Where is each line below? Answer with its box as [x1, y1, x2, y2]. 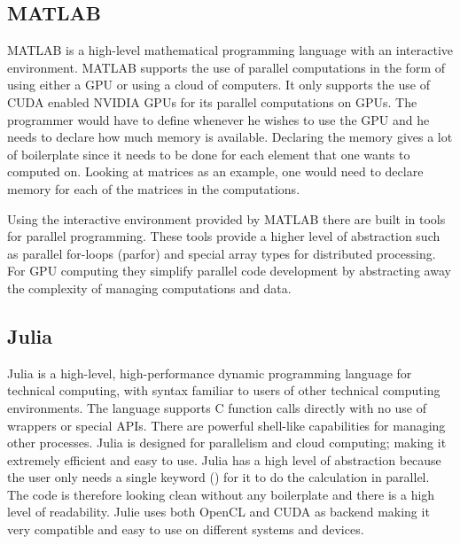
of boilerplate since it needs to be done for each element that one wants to [7, 144, 410, 163]
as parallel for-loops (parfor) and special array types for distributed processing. [7, 244, 436, 262]
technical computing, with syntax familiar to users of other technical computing [7, 381, 441, 400]
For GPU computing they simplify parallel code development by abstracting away [7, 261, 451, 280]
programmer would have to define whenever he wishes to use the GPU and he [7, 110, 430, 128]
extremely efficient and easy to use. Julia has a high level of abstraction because [7, 450, 441, 469]
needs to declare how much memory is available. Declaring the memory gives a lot [7, 128, 453, 146]
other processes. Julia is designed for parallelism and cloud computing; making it [7, 433, 447, 452]
